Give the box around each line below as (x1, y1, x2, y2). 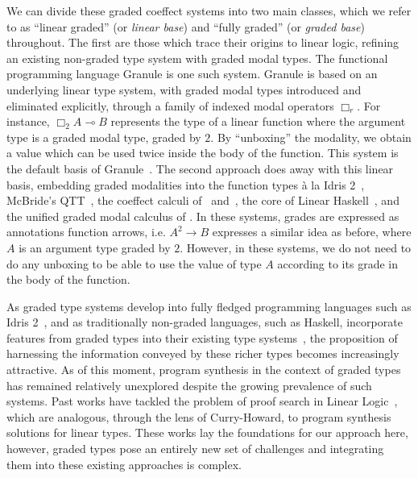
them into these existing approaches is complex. (6, 455, 242, 472)
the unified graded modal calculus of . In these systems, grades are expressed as (6, 207, 399, 224)
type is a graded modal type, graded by (6, 128, 201, 145)
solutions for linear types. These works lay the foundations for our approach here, (6, 424, 408, 441)
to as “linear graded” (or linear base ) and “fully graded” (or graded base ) (6, 18, 365, 35)
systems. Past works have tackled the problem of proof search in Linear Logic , (6, 393, 398, 409)
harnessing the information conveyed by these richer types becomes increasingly (6, 345, 399, 362)
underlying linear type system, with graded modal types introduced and (6, 81, 362, 98)
